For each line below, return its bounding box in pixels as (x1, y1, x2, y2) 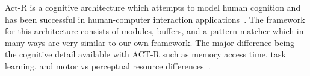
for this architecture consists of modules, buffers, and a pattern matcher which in (5, 25, 304, 37)
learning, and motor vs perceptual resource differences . (5, 59, 211, 72)
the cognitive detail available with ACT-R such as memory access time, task (5, 48, 286, 60)
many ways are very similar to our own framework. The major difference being (5, 36, 295, 48)
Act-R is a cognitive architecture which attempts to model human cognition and (5, 1, 301, 13)
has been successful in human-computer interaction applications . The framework (5, 13, 305, 25)
